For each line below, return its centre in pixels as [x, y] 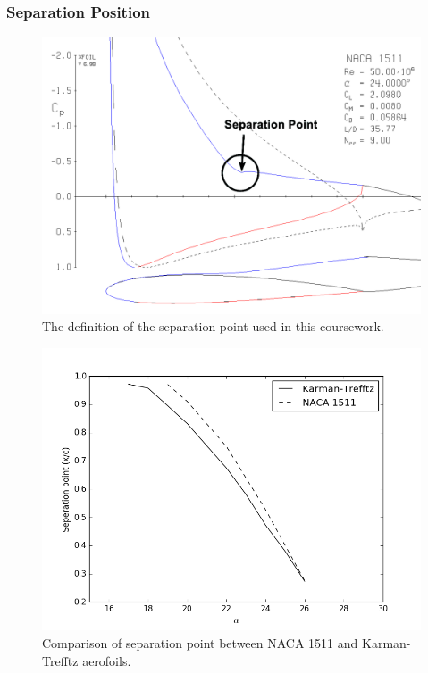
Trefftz [60, 660]
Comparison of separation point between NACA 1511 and [200, 642]
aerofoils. [107, 660]
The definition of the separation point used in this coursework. [213, 326]
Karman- [386, 642]
